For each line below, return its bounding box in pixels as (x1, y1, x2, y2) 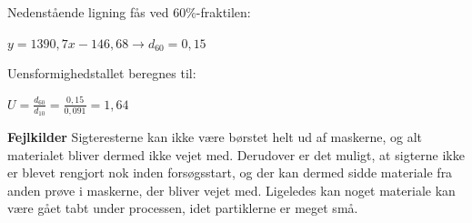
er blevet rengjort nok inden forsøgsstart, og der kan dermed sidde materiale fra (7, 163, 453, 182)
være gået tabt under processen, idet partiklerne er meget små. (7, 198, 358, 218)
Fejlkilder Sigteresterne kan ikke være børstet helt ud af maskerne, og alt (7, 127, 423, 147)
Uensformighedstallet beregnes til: (7, 64, 196, 83)
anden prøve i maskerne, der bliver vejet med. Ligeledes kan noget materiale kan (7, 180, 456, 199)
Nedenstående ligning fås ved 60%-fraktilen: (7, 3, 251, 21)
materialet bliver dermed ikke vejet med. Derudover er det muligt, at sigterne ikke (7, 145, 465, 164)
